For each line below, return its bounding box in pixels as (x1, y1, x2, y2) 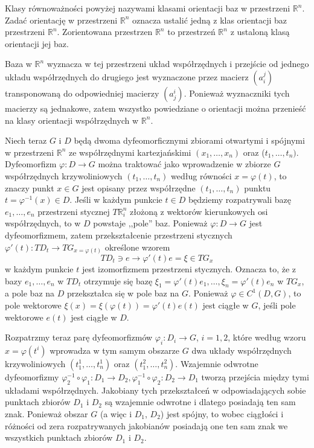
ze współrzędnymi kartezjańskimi (68, 146, 191, 158)
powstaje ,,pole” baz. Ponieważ (93, 217, 208, 229)
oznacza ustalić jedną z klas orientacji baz (132, 13, 287, 26)
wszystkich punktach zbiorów (5, 431, 113, 444)
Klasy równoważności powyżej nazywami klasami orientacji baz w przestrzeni (5, 2, 290, 14)
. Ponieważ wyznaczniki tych (184, 86, 290, 99)
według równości (171, 169, 232, 182)
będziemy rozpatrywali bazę (188, 193, 291, 206)
